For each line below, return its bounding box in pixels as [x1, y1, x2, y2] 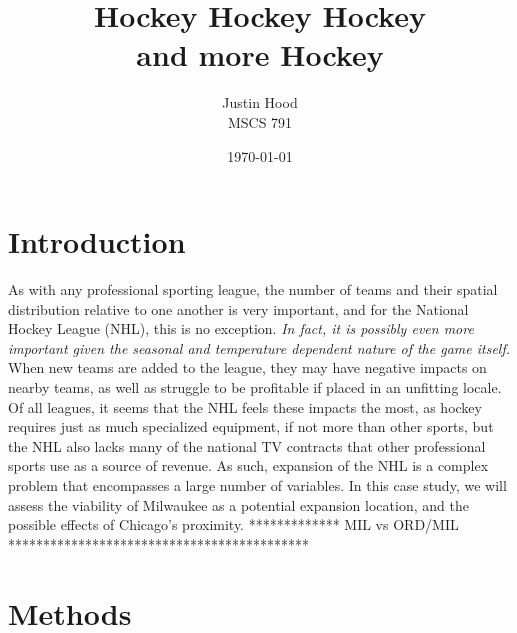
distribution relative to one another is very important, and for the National [8, 298, 469, 319]
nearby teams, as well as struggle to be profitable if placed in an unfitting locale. [8, 377, 502, 397]
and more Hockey [136, 34, 384, 75]
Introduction [8, 221, 186, 262]
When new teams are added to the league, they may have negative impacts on [8, 357, 487, 378]
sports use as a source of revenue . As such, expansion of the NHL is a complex [8, 455, 489, 476]
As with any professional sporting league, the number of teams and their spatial [8, 279, 498, 300]
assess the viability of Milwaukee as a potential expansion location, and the [8, 494, 469, 515]
